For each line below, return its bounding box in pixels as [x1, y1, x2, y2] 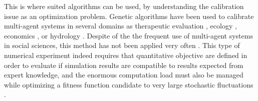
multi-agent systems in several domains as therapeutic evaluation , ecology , [4, 20, 237, 31]
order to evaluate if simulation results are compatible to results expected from [4, 59, 243, 70]
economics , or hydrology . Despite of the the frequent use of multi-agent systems [4, 30, 253, 40]
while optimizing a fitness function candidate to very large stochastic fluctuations [4, 79, 253, 89]
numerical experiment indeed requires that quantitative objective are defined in [4, 49, 247, 60]
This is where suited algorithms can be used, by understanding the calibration [4, 1, 244, 11]
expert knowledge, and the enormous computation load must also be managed [4, 69, 243, 80]
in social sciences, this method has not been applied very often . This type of [4, 40, 240, 50]
